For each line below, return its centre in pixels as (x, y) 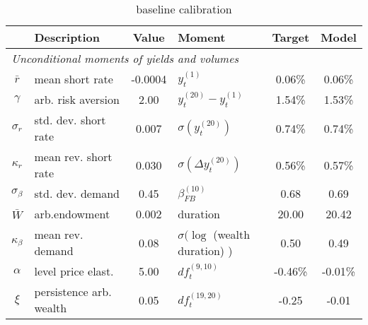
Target (291, 37)
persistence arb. (73, 291)
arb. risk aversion (77, 99)
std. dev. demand (77, 193)
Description (67, 37)
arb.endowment (72, 214)
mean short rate (74, 79)
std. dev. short (70, 120)
